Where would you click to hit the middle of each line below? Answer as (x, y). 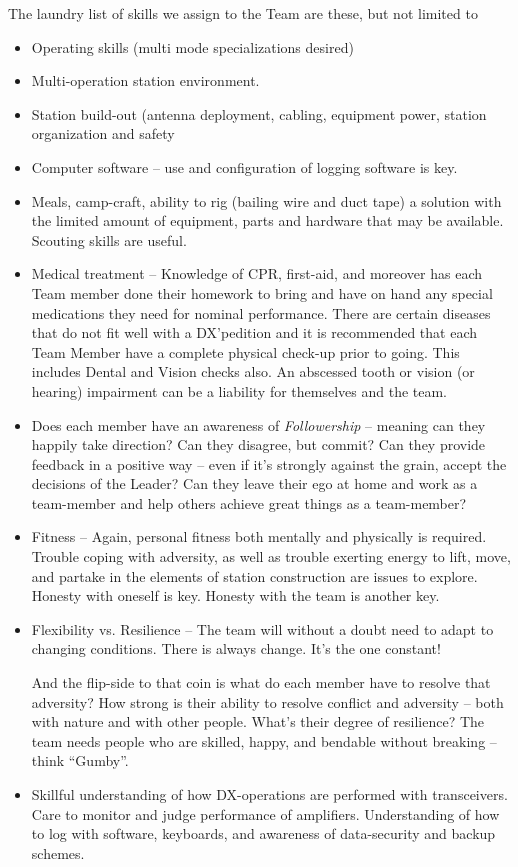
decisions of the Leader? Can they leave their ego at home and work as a (254, 483)
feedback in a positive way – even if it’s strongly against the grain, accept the (269, 463)
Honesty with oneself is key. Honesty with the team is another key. (235, 595)
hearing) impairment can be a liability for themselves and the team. (239, 390)
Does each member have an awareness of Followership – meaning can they (258, 424)
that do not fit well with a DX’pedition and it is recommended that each (254, 332)
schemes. (58, 852)
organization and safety (103, 133)
